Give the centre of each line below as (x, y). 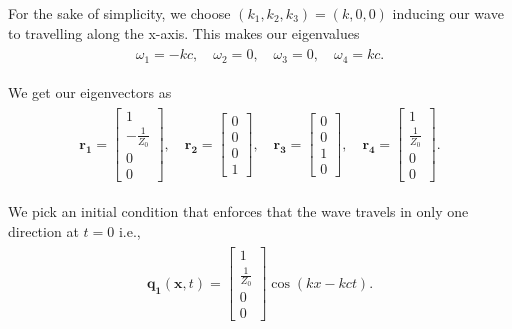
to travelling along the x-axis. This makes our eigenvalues (184, 32)
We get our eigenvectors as (90, 91)
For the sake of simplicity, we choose (119, 13)
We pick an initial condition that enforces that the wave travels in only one (238, 211)
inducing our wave (448, 13)
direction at (43, 230)
